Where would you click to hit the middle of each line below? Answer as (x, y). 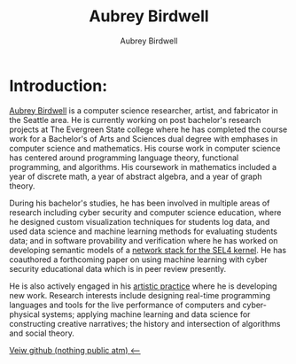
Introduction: (58, 85)
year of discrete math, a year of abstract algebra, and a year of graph (136, 176)
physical (24, 314)
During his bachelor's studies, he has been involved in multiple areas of (140, 203)
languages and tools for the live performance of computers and (125, 305)
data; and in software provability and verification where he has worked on (144, 240)
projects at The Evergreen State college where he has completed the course (148, 129)
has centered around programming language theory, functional (124, 158)
